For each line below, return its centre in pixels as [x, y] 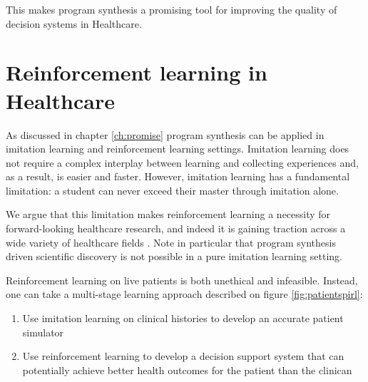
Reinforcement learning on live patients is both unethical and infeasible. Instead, [182, 280]
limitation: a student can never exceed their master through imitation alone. [172, 190]
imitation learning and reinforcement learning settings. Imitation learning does [178, 149]
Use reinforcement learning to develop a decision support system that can [183, 356]
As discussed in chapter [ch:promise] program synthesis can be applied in [165, 134]
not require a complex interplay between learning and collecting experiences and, [182, 162]
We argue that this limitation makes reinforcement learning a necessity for [168, 214]
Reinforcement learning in [137, 72]
